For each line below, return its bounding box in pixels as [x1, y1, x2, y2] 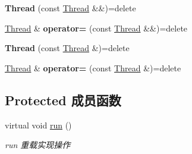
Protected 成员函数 [5, 90, 121, 109]
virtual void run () [5, 118, 72, 131]
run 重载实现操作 [5, 139, 71, 151]
